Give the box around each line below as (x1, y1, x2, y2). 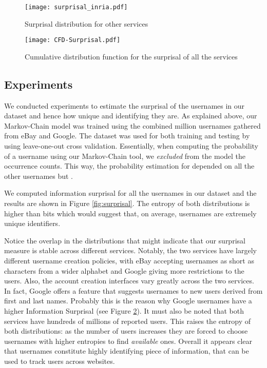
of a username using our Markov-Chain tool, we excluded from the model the (4, 150, 246, 161)
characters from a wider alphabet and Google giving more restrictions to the (4, 265, 244, 276)
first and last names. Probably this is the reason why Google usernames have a (4, 295, 252, 306)
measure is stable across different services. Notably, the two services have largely (4, 245, 257, 256)
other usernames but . (4, 170, 73, 181)
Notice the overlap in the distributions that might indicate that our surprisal (4, 235, 245, 246)
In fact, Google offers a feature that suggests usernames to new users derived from (4, 285, 263, 296)
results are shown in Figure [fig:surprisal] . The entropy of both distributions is (4, 198, 250, 209)
